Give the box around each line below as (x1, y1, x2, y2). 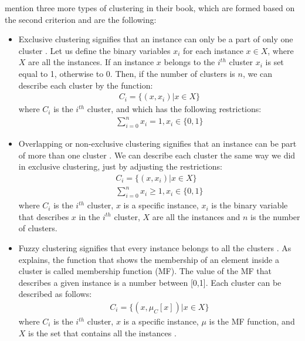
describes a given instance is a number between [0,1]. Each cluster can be (18, 276, 282, 288)
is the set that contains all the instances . (28, 326, 177, 339)
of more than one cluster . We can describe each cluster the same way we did (18, 148, 296, 161)
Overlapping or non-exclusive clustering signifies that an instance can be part (18, 137, 297, 150)
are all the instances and (152, 210, 240, 222)
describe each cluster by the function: (18, 79, 153, 91)
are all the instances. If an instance (28, 56, 154, 68)
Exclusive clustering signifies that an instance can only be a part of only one (18, 33, 293, 45)
